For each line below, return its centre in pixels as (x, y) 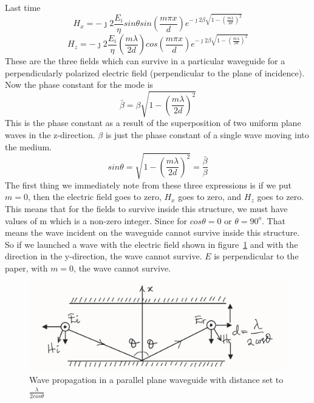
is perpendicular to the (256, 256)
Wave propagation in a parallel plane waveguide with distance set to (156, 380)
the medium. (28, 146)
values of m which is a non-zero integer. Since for (96, 220)
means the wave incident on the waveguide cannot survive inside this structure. (152, 232)
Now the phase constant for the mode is (79, 85)
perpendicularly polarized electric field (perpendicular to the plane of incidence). (155, 72)
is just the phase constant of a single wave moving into (207, 135)
